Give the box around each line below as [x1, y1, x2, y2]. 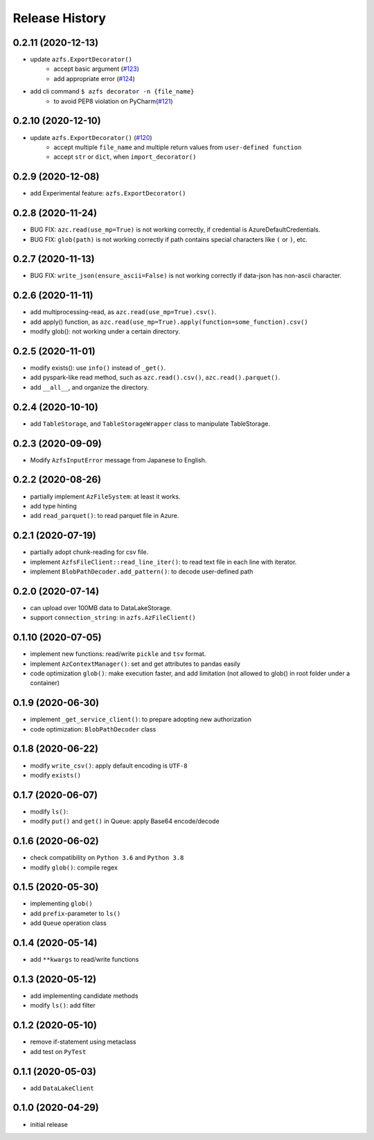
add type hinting [30, 501, 78, 510]
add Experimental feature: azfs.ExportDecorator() [30, 189, 186, 198]
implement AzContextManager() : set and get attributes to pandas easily [30, 659, 240, 668]
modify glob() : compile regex [30, 863, 118, 872]
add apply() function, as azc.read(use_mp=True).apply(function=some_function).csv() [30, 318, 308, 326]
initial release [30, 1120, 69, 1128]
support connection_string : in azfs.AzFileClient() [30, 614, 197, 622]
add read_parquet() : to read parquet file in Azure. [30, 512, 179, 520]
